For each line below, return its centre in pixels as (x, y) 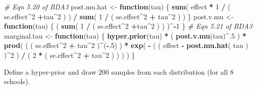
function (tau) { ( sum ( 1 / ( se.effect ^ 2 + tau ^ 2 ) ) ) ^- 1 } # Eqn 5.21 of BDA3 (128, 26)
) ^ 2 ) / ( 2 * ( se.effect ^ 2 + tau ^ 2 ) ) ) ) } (70, 55)
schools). (17, 81)
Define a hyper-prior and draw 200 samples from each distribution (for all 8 (119, 71)
